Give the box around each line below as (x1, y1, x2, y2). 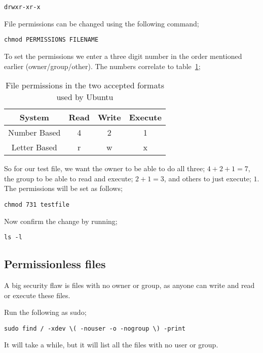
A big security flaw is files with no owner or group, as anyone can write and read (4, 279, 255, 290)
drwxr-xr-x (4, 4, 41, 11)
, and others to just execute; (164, 173, 251, 183)
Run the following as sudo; (4, 307, 87, 317)
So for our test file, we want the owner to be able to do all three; (4, 163, 205, 174)
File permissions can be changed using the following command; (4, 18, 199, 28)
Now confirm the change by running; (4, 215, 118, 226)
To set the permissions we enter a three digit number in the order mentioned (4, 50, 242, 61)
